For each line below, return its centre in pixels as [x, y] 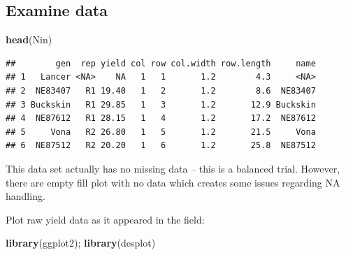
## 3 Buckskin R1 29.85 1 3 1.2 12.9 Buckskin [161, 104]
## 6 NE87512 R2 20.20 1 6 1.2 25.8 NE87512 [161, 146]
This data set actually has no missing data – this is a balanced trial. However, [173, 168]
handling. [26, 196]
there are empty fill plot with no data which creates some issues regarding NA [173, 182]
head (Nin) [29, 39]
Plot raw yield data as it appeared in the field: [105, 219]
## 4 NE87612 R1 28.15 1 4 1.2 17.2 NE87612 [161, 118]
